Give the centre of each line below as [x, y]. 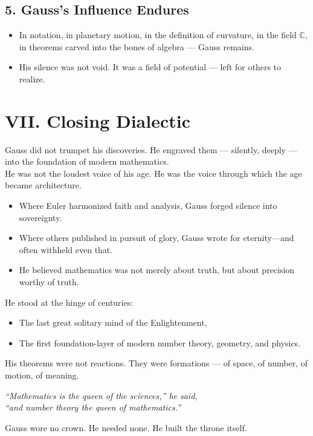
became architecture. [43, 185]
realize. [32, 78]
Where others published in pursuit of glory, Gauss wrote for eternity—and [156, 238]
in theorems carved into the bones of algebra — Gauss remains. [137, 46]
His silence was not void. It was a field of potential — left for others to [150, 67]
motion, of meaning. [42, 375]
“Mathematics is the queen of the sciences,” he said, [101, 395]
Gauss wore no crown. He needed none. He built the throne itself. [126, 427]
